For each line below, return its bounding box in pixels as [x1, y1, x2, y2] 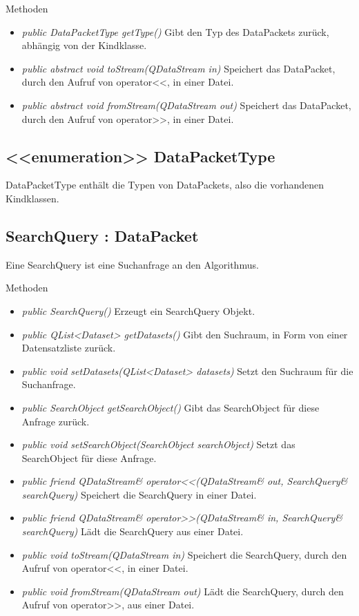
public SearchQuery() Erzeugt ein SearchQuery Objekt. [21, 303, 255, 318]
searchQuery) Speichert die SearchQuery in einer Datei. [21, 487, 257, 501]
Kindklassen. [6, 191, 59, 205]
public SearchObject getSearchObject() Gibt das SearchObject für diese [21, 400, 320, 414]
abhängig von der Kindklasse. [21, 38, 147, 52]
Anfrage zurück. [21, 414, 90, 428]
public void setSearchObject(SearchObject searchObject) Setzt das [21, 437, 295, 452]
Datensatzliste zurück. [21, 340, 116, 355]
